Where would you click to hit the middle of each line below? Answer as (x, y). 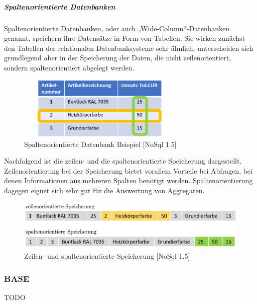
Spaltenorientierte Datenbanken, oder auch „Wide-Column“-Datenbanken (117, 28)
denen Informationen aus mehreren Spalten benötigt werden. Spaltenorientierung (128, 180)
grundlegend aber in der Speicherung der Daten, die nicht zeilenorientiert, (118, 58)
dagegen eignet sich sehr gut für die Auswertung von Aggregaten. (104, 190)
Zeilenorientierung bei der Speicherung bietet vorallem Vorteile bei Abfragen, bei (128, 170)
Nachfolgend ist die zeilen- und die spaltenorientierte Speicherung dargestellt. (123, 161)
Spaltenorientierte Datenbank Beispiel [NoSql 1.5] (100, 144)
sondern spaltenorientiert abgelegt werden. (69, 67)
